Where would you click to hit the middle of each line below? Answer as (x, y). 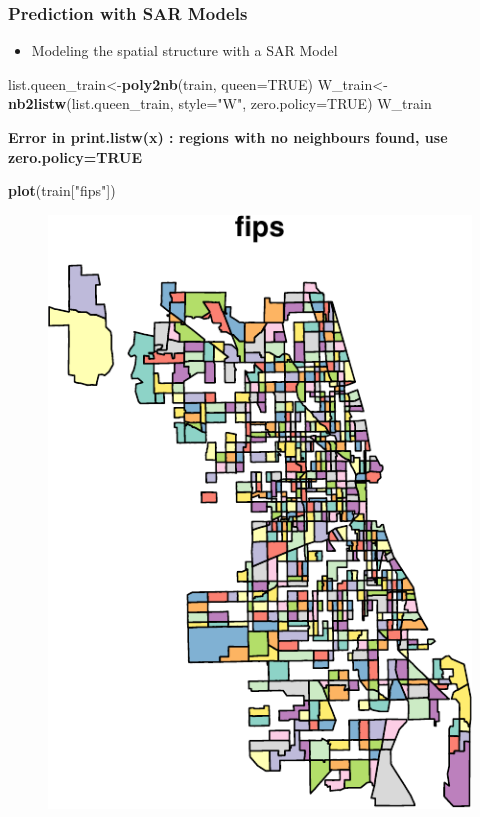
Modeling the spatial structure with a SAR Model (184, 50)
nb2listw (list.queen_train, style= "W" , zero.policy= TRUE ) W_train (220, 103)
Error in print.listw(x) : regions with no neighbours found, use (228, 137)
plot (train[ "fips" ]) (62, 190)
